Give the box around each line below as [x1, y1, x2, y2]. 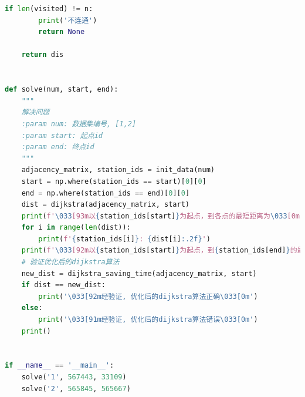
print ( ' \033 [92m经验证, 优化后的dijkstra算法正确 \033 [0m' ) [38, 292, 258, 301]
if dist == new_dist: [21, 281, 106, 290]
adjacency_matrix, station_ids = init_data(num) [21, 166, 215, 174]
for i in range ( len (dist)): [21, 223, 131, 232]
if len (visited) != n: [5, 5, 93, 13]
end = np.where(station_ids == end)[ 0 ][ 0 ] [21, 189, 190, 197]
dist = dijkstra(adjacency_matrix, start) [21, 200, 190, 209]
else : [21, 304, 43, 312]
